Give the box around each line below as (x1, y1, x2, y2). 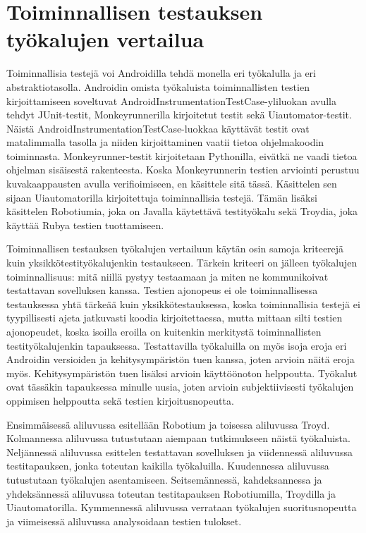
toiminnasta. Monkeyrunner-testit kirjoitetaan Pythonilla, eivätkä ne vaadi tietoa (6, 148, 358, 163)
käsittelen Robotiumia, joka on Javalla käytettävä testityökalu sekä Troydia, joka (6, 204, 358, 219)
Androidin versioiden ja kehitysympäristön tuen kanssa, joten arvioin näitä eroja (6, 352, 355, 367)
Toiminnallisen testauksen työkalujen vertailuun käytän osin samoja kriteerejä (6, 241, 344, 256)
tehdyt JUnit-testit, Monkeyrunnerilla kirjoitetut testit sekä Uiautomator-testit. (6, 107, 352, 122)
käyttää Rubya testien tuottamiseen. (6, 217, 164, 232)
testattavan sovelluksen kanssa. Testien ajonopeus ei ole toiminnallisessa (6, 283, 318, 298)
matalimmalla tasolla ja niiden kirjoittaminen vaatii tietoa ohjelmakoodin (6, 135, 324, 149)
